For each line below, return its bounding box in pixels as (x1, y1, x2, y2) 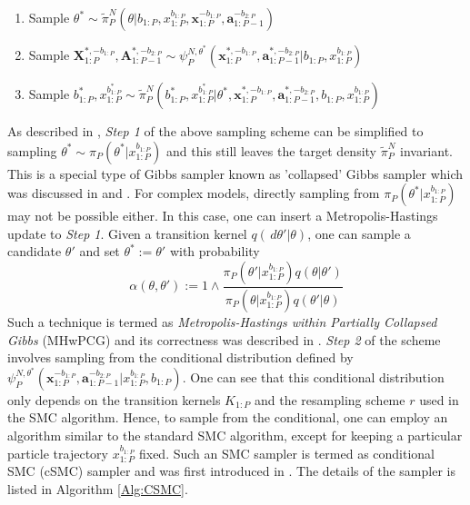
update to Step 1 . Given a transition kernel (7, 223, 247, 243)
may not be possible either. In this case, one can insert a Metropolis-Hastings (7, 206, 438, 225)
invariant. (399, 141, 453, 160)
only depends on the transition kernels (7, 390, 221, 409)
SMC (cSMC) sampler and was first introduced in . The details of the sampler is (7, 461, 455, 480)
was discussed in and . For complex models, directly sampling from (7, 183, 380, 203)
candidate (7, 242, 62, 261)
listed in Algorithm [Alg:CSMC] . (7, 479, 188, 498)
